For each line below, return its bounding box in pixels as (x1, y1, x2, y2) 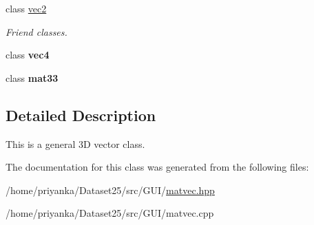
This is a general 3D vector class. (6, 136, 145, 151)
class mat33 (6, 70, 59, 85)
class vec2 (6, 1, 47, 15)
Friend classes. (6, 24, 67, 39)
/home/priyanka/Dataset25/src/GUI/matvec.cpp (6, 206, 214, 220)
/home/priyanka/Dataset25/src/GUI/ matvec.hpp (6, 182, 215, 197)
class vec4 (6, 47, 50, 62)
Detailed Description (6, 104, 156, 125)
